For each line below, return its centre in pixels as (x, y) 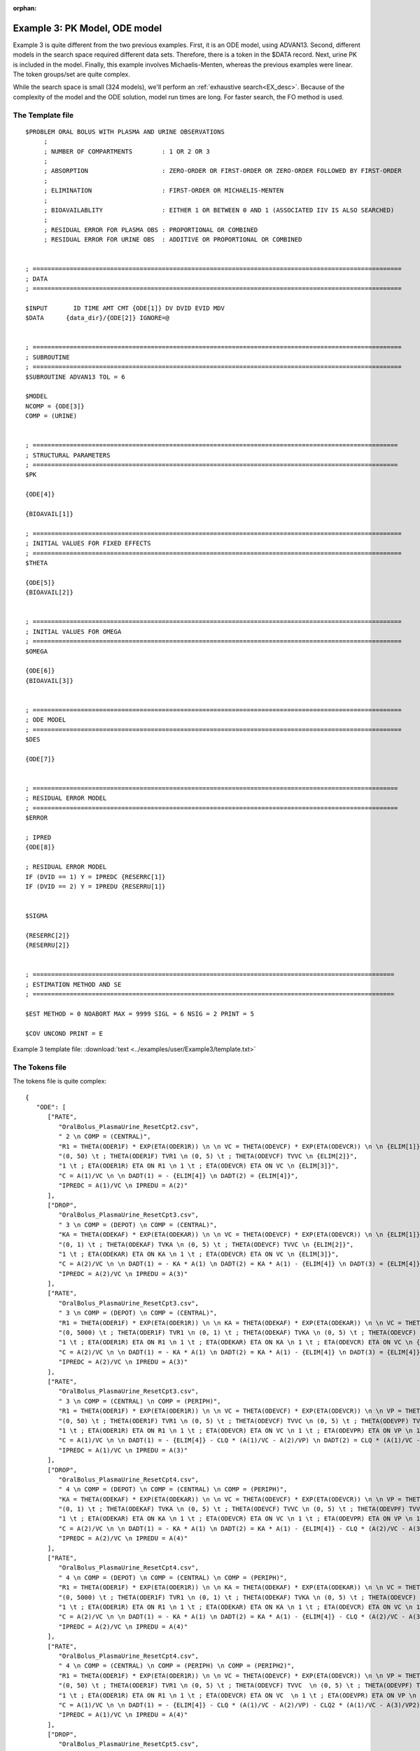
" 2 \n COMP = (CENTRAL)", (105, 1137)
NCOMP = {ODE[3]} (55, 406)
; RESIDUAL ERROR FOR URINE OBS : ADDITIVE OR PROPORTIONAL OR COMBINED (173, 240)
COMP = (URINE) (51, 416)
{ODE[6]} (40, 671)
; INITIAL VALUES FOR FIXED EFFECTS (88, 544)
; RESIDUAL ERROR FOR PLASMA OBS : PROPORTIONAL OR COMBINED (151, 230)
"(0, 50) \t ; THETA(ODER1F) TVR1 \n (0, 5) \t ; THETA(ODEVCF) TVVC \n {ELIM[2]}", (208, 1156)
